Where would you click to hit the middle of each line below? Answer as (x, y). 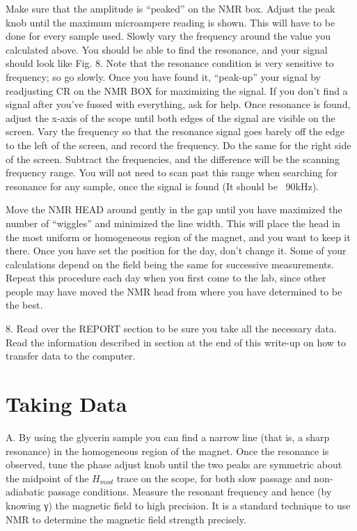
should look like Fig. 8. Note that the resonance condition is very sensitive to (170, 63)
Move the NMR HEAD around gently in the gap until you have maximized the (174, 209)
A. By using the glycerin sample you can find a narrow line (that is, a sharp (168, 437)
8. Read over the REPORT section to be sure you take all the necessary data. (171, 329)
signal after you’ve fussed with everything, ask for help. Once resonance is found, (178, 104)
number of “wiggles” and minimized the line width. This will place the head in (173, 223)
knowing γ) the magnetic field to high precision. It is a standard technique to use (178, 505)
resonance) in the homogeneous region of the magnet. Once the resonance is (167, 451)
